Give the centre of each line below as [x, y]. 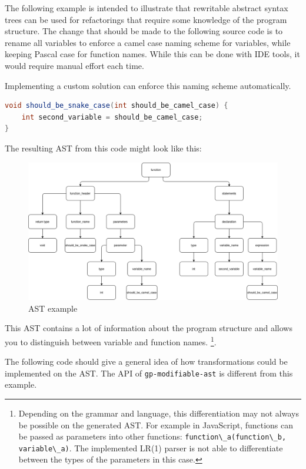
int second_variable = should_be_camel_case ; [112, 117]
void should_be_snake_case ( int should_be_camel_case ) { [117, 106]
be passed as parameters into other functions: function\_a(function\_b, [152, 436]
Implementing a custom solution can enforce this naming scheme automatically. [148, 85]
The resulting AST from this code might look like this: [103, 148]
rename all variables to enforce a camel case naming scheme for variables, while [148, 42]
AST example [53, 308]
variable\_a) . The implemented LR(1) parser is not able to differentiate [151, 447]
